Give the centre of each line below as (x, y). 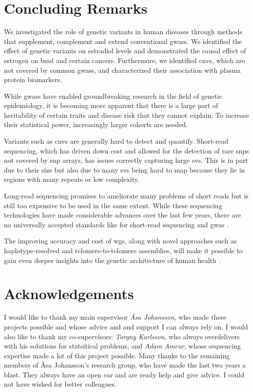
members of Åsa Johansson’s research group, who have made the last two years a (125, 365)
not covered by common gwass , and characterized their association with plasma (122, 70)
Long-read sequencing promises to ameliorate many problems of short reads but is (126, 196)
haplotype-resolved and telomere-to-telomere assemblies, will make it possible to (124, 250)
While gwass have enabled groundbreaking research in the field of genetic (113, 96)
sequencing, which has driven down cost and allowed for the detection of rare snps (126, 150)
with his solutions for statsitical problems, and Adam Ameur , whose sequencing (122, 346)
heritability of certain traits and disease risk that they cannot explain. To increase (126, 115)
